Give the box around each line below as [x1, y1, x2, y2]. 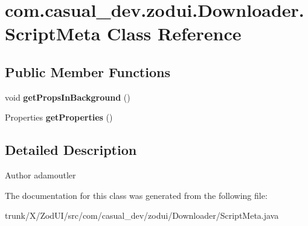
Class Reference [107, 21, 242, 46]
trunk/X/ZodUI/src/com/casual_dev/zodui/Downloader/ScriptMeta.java [5, 209, 279, 222]
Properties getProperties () [5, 111, 113, 124]
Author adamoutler [5, 169, 76, 181]
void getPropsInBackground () [5, 90, 130, 103]
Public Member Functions [5, 62, 170, 81]
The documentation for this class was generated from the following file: [5, 189, 268, 201]
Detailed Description [5, 140, 137, 159]
